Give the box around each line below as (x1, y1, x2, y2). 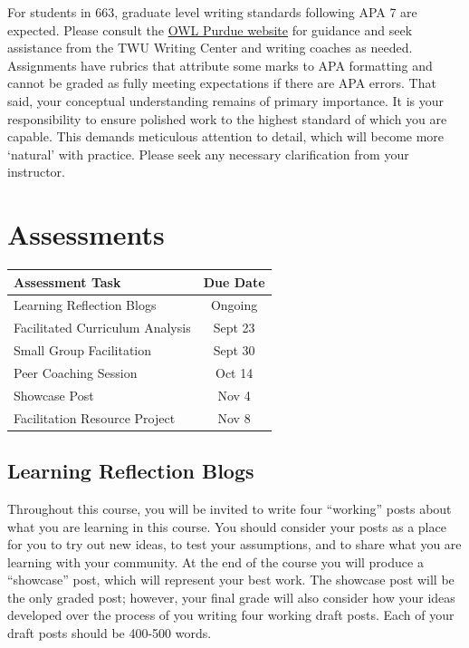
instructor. (7, 162, 65, 181)
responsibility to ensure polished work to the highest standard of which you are (7, 109, 447, 128)
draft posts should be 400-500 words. (7, 624, 212, 643)
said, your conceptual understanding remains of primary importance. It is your (7, 91, 445, 110)
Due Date (203, 272, 265, 291)
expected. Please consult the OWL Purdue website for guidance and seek (7, 20, 413, 39)
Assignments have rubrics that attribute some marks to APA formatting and (7, 55, 433, 74)
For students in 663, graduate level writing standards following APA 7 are (7, 3, 417, 21)
